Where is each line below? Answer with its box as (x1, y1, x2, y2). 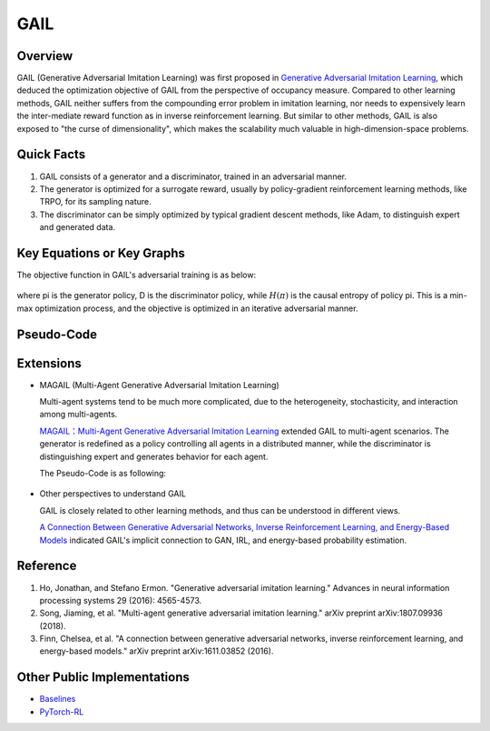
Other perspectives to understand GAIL (39, 488, 186, 499)
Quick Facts (16, 146, 86, 163)
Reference (16, 558, 77, 574)
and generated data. (39, 222, 116, 233)
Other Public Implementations (16, 669, 190, 686)
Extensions (16, 355, 82, 371)
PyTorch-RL (39, 706, 84, 717)
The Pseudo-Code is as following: (39, 468, 167, 479)
